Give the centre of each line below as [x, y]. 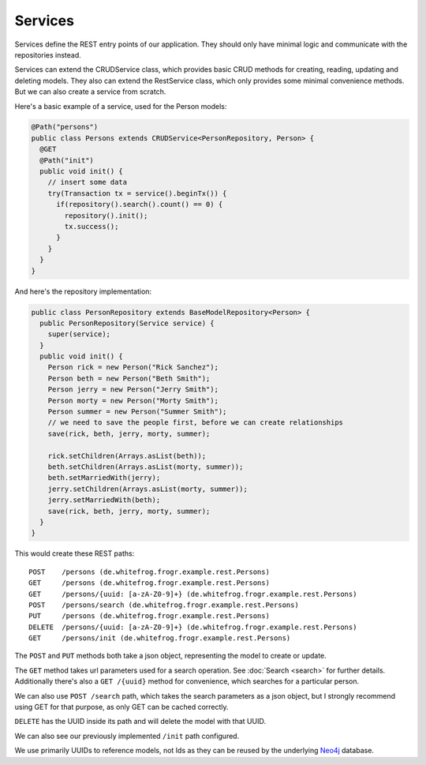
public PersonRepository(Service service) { [127, 323]
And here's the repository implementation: [83, 291]
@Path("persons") [65, 127]
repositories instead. [48, 54]
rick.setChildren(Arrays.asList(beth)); [127, 456]
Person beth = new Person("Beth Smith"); [129, 378]
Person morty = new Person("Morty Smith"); [133, 400]
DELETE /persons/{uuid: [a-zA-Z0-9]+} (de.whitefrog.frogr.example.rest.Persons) [193, 627]
